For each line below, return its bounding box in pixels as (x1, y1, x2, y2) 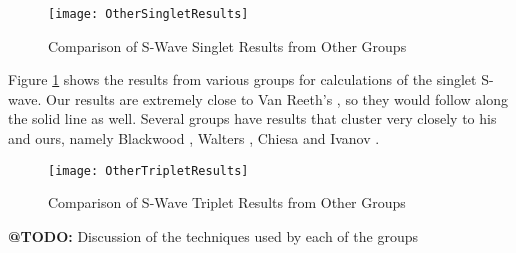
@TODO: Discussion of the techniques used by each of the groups (8, 225, 418, 246)
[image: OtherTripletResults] (48, 163, 249, 178)
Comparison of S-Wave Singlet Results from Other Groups (48, 35, 407, 56)
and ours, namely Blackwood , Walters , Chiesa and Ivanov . (8, 128, 380, 149)
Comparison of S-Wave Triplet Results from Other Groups (48, 192, 406, 213)
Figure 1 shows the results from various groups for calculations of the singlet (8, 69, 477, 90)
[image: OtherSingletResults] (48, 7, 249, 21)
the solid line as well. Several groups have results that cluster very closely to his (8, 108, 497, 129)
